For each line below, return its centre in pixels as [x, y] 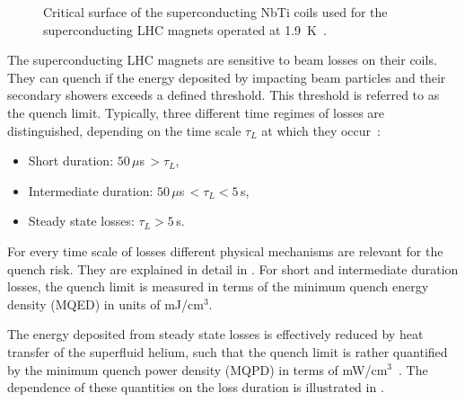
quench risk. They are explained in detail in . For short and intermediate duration [233, 268]
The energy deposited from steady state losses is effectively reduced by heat [215, 334]
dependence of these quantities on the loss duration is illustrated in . [196, 387]
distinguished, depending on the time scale [124, 130]
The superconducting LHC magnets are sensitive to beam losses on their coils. [222, 60]
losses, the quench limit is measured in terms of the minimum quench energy [218, 286]
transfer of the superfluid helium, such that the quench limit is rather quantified [228, 351]
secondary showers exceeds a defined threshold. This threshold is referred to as [224, 95]
